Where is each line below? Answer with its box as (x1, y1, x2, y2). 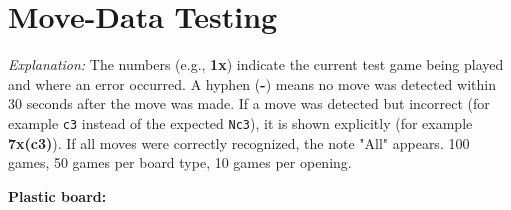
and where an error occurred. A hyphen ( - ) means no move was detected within (8, 73, 496, 94)
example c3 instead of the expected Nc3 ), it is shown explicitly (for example (8, 112, 473, 133)
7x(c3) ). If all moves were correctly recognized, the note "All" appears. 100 (8, 132, 470, 153)
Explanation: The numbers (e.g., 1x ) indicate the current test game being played (8, 54, 504, 75)
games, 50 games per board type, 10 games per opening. (8, 152, 352, 173)
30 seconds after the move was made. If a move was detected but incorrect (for (8, 93, 490, 114)
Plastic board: (8, 185, 107, 206)
